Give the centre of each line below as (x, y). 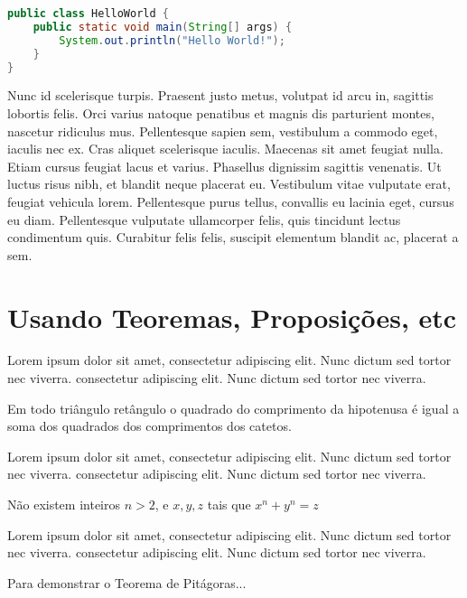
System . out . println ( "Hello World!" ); (172, 40)
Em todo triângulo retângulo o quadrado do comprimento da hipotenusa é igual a (233, 408)
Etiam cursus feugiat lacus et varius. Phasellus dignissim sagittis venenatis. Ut (224, 166)
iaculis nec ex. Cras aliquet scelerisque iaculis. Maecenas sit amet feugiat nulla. (225, 149)
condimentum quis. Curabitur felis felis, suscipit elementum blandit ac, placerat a (233, 237)
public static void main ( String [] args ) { (163, 27)
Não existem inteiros (64, 504)
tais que (229, 504)
